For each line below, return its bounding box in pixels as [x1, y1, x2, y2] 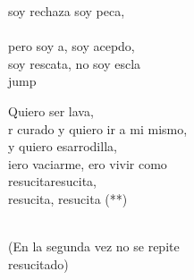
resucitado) [8, 254, 69, 273]
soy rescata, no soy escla [8, 54, 141, 72]
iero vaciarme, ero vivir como [8, 154, 167, 173]
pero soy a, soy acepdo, [8, 37, 135, 55]
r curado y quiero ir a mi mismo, [8, 119, 188, 138]
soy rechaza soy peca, [8, 2, 125, 20]
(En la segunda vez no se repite [8, 237, 180, 256]
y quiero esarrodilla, [8, 137, 117, 156]
